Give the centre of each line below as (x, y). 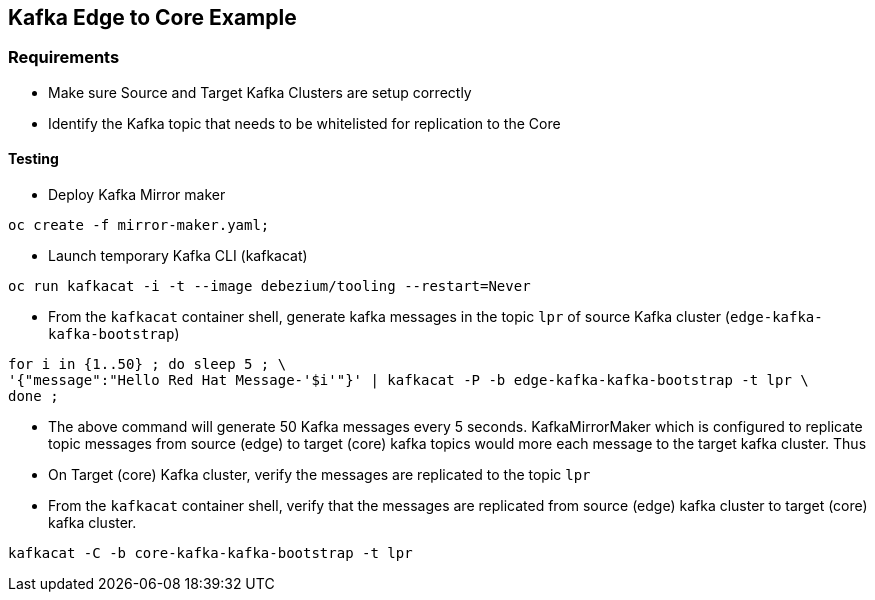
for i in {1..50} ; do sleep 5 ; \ (147, 364)
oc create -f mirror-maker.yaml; (139, 225)
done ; (33, 396)
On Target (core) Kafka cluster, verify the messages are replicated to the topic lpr (319, 475)
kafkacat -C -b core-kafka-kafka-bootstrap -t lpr (210, 553)
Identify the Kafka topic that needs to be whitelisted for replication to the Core (304, 123)
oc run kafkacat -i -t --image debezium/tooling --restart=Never (269, 286)
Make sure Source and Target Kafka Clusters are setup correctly (260, 92)
